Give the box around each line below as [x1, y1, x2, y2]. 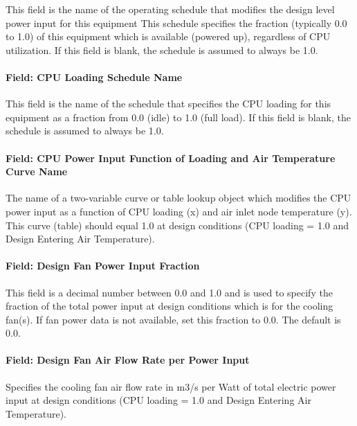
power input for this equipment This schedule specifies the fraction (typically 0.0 [6, 15, 347, 30]
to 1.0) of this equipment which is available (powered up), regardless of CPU [6, 29, 331, 44]
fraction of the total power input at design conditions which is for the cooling [6, 299, 333, 313]
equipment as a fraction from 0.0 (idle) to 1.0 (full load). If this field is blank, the [6, 109, 351, 124]
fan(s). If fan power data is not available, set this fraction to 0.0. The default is [6, 312, 341, 326]
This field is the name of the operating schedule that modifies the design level [6, 2, 335, 16]
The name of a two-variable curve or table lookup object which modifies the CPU [6, 190, 351, 205]
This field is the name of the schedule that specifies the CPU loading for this [6, 96, 331, 111]
